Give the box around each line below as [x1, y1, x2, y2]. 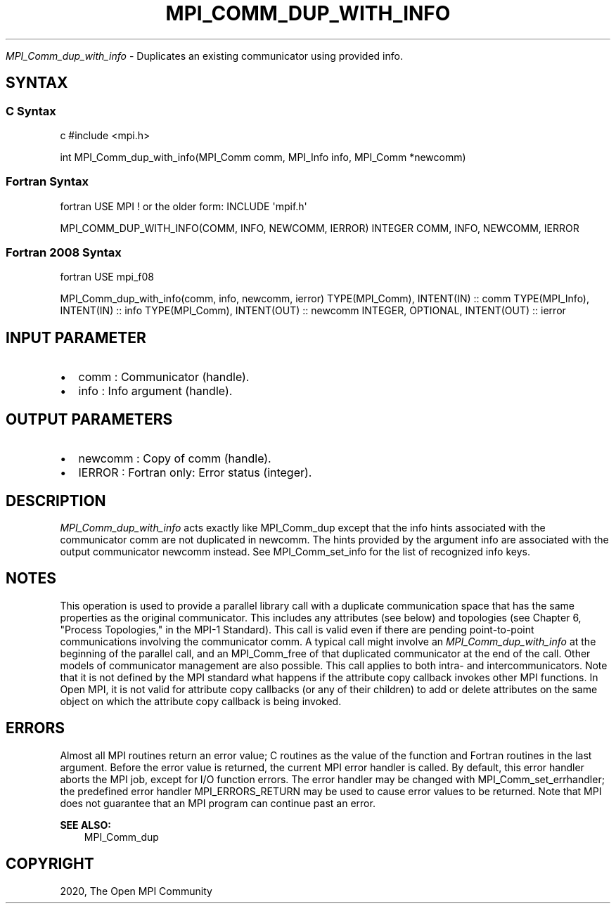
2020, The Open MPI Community [60, 884, 212, 897]
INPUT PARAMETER [6, 328, 146, 347]
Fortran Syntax [6, 174, 89, 189]
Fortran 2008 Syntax [6, 245, 122, 260]
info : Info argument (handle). [78, 384, 233, 399]
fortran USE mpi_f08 [60, 271, 155, 283]
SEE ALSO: [60, 818, 111, 831]
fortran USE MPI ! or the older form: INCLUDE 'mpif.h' [60, 200, 307, 212]
